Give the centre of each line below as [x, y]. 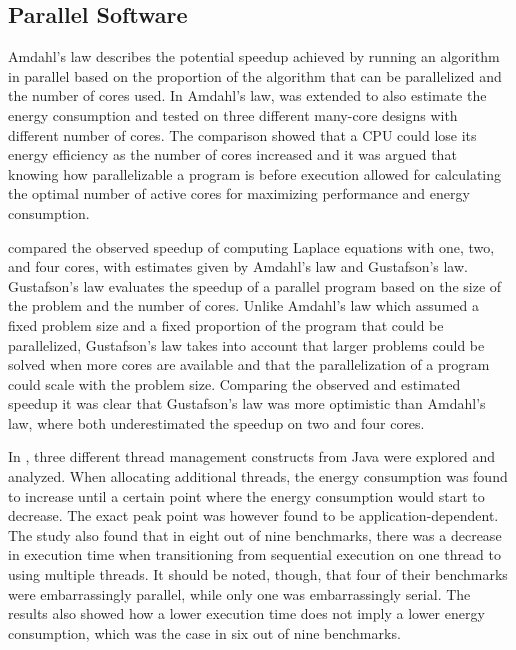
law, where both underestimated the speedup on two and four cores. [216, 422]
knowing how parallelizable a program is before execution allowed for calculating [255, 173]
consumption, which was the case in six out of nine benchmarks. [204, 632]
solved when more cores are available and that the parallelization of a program [249, 364]
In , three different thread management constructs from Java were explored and [252, 456]
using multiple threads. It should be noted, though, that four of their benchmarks [258, 574]
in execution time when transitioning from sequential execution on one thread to [255, 554]
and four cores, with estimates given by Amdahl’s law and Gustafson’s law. [238, 266]
